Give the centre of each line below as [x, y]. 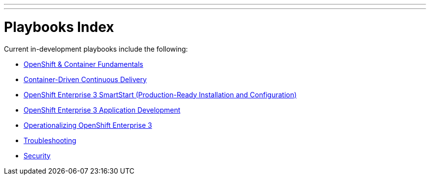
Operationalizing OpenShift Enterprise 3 [88, 125]
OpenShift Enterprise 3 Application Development [102, 110]
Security [37, 155]
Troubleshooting [50, 140]
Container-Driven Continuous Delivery [85, 79]
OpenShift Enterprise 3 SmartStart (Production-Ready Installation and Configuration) [160, 94]
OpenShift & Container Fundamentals [83, 64]
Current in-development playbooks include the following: [96, 49]
